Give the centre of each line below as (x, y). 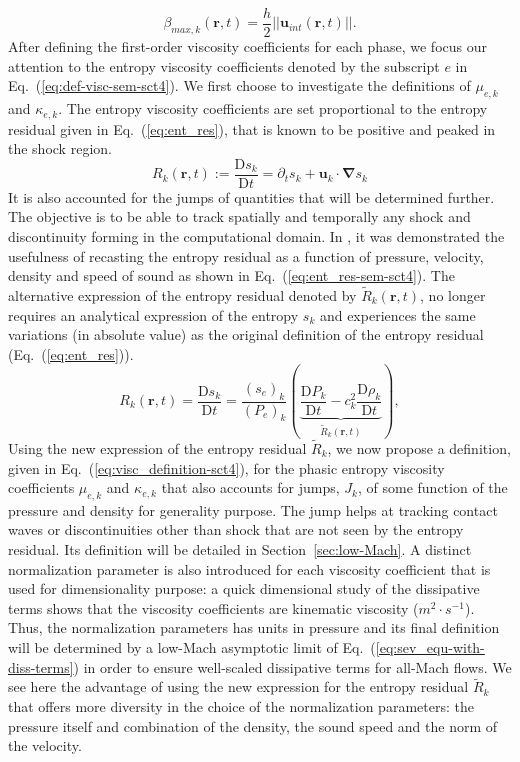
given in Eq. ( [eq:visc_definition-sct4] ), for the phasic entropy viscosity (226, 467)
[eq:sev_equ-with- (430, 647)
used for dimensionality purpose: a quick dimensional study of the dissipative (244, 588)
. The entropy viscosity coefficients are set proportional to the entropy (273, 108)
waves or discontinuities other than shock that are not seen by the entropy (236, 529)
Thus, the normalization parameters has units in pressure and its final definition (254, 627)
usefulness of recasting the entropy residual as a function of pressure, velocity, (246, 255)
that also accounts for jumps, (250, 487)
